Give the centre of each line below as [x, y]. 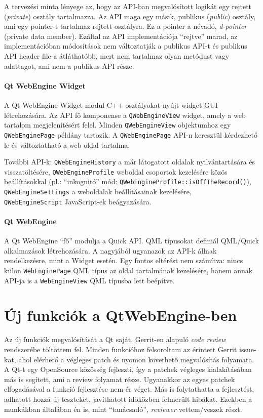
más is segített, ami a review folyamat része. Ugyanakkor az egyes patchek [120, 379]
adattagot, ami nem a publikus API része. [69, 66]
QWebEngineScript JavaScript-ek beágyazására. [78, 201]
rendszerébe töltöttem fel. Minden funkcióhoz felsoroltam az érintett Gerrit [121, 349]
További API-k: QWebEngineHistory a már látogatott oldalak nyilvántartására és [130, 162]
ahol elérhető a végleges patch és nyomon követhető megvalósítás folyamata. [136, 359]
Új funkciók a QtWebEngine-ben [121, 315]
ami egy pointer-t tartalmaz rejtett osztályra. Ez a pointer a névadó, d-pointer [126, 26]
